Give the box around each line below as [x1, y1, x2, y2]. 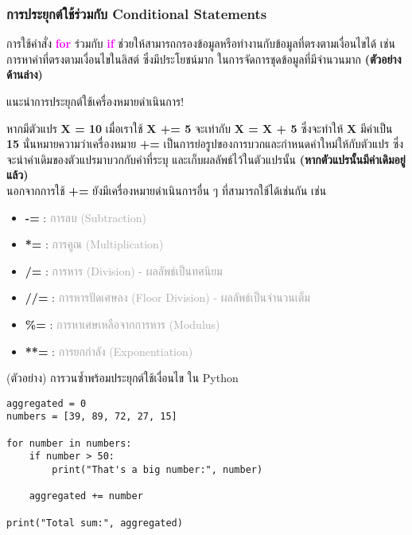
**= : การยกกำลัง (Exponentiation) [25, 342, 193, 359]
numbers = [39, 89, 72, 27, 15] [6, 411, 177, 423]
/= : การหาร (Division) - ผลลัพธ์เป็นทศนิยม [25, 262, 223, 279]
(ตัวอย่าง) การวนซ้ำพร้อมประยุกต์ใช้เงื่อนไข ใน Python [6, 369, 239, 386]
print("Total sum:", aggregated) [6, 517, 183, 529]
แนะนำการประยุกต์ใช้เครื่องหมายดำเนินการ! [6, 93, 185, 109]
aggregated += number [29, 490, 143, 502]
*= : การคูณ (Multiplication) [25, 236, 164, 252]
